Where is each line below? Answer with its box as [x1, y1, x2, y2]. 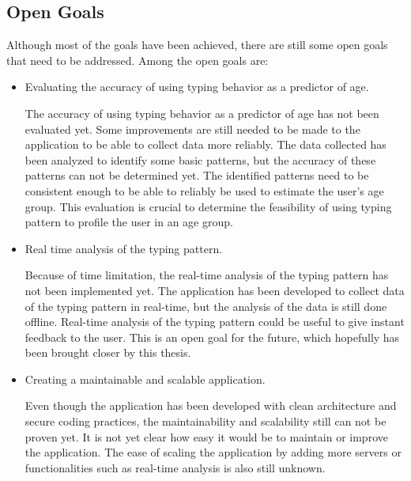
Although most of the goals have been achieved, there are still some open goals [6, 36, 388, 53]
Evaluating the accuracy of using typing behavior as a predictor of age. [25, 78, 369, 95]
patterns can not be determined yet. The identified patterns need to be [25, 167, 369, 184]
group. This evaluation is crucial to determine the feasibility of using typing [25, 198, 392, 214]
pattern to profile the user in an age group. [25, 214, 233, 230]
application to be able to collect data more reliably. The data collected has [25, 136, 386, 153]
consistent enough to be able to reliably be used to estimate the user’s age [25, 182, 384, 199]
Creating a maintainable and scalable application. [25, 370, 266, 387]
